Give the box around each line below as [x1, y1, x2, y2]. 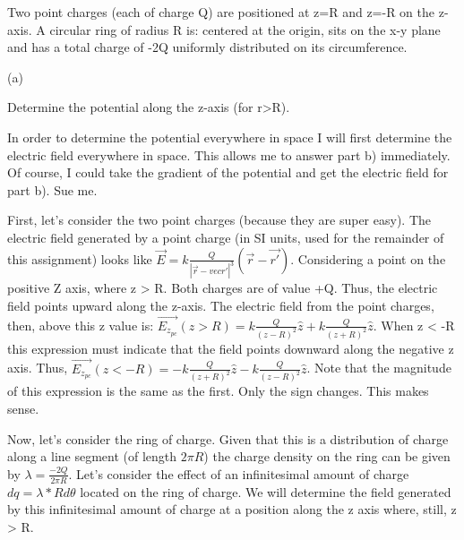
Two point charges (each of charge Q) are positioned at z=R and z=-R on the [7, 3, 435, 21]
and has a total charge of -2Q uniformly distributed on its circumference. [7, 38, 408, 56]
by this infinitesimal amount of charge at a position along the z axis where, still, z [7, 500, 457, 519]
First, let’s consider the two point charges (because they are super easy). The [7, 210, 431, 229]
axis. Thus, [7, 358, 68, 377]
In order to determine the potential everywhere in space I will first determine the [7, 127, 452, 146]
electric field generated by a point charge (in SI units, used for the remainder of [7, 227, 444, 246]
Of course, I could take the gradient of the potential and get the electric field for [7, 163, 449, 182]
